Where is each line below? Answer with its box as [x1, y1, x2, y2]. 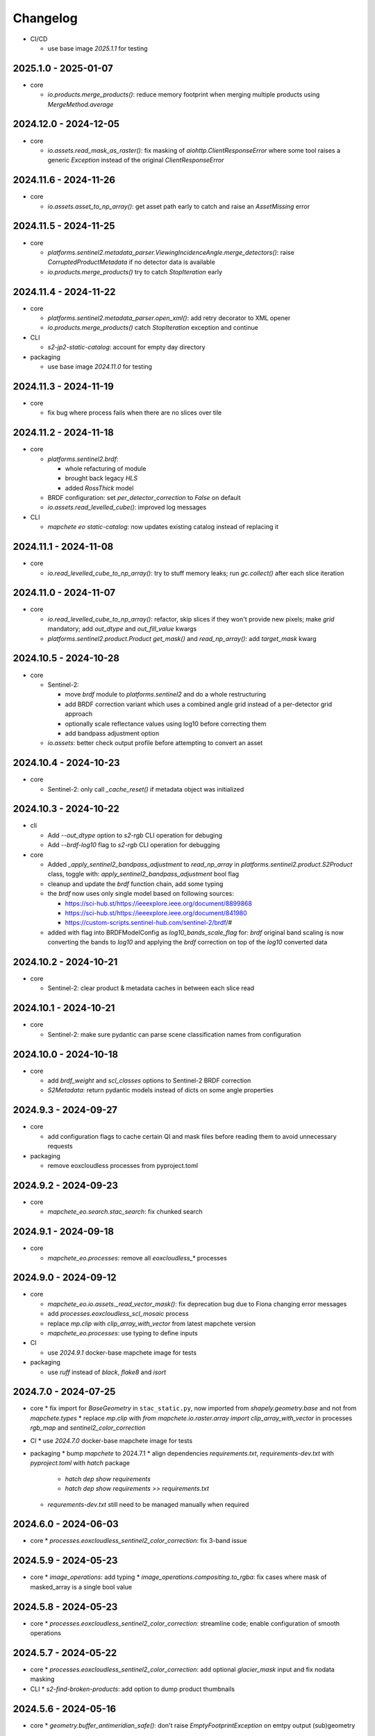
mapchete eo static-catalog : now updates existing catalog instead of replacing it [47, 523, 279, 531]
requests [47, 1142, 73, 1151]
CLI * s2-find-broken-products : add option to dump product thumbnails [30, 1685, 235, 1693]
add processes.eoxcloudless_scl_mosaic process [47, 1310, 189, 1318]
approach [65, 710, 93, 718]
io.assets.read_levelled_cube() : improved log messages [47, 503, 207, 512]
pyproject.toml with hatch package [30, 1459, 130, 1467]
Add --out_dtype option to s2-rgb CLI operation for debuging [47, 831, 222, 840]
